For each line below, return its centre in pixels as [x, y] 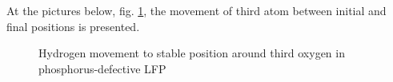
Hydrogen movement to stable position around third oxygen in [192, 53]
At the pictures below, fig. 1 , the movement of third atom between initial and [196, 10]
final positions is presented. [73, 26]
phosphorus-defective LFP [102, 68]
